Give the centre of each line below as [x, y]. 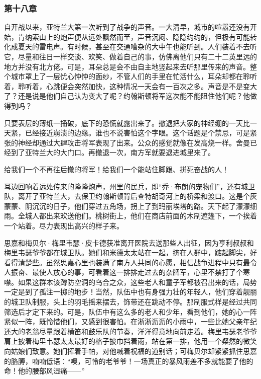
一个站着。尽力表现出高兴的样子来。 [64, 225]
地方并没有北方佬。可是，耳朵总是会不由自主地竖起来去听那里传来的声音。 [127, 66]
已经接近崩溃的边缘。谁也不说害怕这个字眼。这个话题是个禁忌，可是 [137, 133]
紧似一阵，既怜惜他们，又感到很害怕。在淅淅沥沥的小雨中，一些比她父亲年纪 [130, 321]
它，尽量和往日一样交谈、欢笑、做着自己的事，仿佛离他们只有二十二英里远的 [130, 56]
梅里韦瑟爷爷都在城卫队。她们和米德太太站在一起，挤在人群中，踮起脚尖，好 [130, 252]
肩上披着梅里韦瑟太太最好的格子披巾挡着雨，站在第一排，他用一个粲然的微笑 [130, 341]
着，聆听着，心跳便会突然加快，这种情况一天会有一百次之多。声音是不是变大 [130, 86]
